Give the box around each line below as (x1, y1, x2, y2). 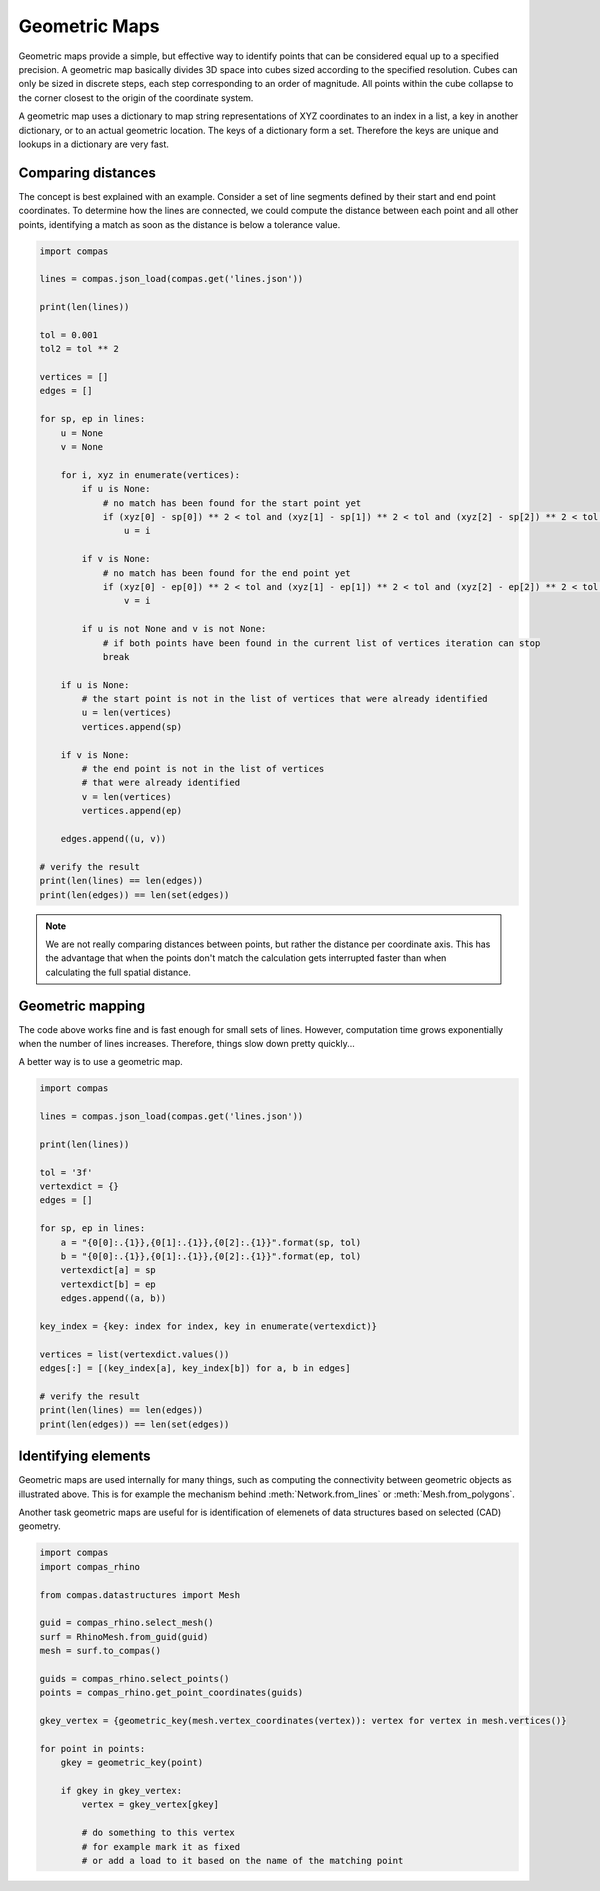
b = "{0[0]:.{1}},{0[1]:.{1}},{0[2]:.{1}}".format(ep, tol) (60, 1251, 362, 1262)
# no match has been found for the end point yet (102, 567, 351, 579)
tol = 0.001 (39, 329, 99, 340)
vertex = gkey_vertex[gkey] (81, 1799, 220, 1810)
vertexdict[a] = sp (60, 1265, 157, 1276)
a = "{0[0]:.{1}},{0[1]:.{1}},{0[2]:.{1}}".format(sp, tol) (60, 1236, 362, 1248)
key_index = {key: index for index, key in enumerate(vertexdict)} (39, 1321, 378, 1332)
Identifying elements (18, 1448, 151, 1465)
